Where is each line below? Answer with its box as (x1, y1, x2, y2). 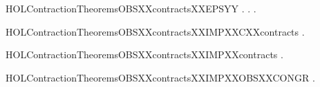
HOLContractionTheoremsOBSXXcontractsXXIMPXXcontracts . (6, 47, 283, 62)
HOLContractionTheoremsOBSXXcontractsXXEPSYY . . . (6, 1, 256, 15)
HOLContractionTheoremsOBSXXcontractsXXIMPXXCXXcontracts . (6, 24, 305, 38)
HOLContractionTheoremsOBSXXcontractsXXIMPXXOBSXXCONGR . (6, 70, 315, 84)
